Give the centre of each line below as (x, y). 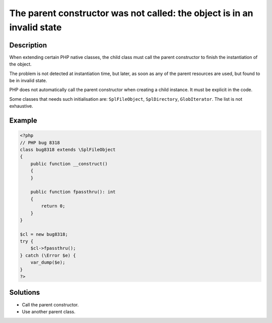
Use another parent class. (49, 311)
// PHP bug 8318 (40, 143)
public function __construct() (69, 164)
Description (28, 45)
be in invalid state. (28, 81)
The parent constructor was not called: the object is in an (131, 13)
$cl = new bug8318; (44, 234)
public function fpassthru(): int (73, 192)
